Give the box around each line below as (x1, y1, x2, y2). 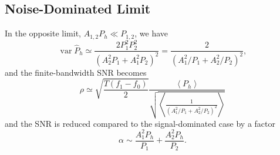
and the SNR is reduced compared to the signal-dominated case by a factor (5, 117, 275, 129)
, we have (134, 27, 168, 39)
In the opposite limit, (5, 27, 81, 39)
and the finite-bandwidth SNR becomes (5, 66, 147, 78)
